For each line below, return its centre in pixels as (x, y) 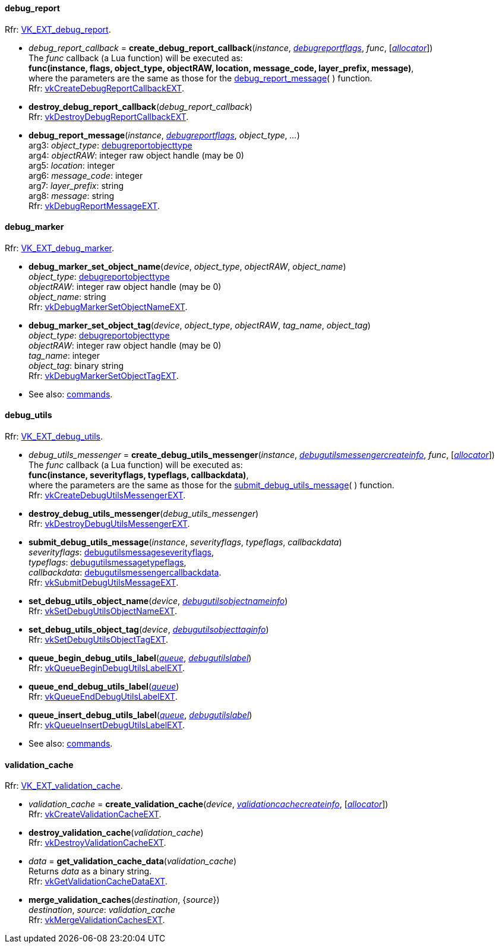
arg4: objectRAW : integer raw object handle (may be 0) (136, 155)
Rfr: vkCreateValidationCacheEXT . (95, 814)
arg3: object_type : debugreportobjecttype (110, 145)
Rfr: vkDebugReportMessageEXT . (94, 206)
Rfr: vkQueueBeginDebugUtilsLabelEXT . (107, 668)
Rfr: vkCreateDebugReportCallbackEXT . (106, 88)
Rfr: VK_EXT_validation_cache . (64, 786)
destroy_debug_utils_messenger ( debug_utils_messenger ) (144, 514)
